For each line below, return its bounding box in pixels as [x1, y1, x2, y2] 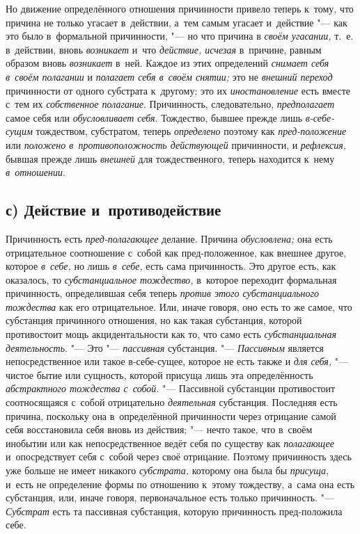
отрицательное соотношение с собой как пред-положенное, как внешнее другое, [6, 245, 347, 259]
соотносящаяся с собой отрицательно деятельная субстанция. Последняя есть [6, 395, 338, 410]
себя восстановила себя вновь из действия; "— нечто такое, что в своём [6, 422, 313, 437]
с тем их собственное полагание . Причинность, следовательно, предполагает [6, 97, 335, 111]
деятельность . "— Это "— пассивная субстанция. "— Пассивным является [6, 340, 324, 355]
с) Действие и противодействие [6, 199, 221, 220]
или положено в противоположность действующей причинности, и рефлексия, [6, 137, 347, 152]
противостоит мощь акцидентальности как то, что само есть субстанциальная [6, 327, 337, 341]
